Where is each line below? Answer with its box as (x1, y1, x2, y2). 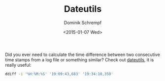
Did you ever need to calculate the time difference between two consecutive (5, 52, 160, 57)
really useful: (5, 62, 32, 68)
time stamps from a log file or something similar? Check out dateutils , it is (5, 56, 154, 62)
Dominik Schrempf (64, 20, 102, 26)
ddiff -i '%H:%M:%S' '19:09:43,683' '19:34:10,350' (5, 71, 113, 77)
